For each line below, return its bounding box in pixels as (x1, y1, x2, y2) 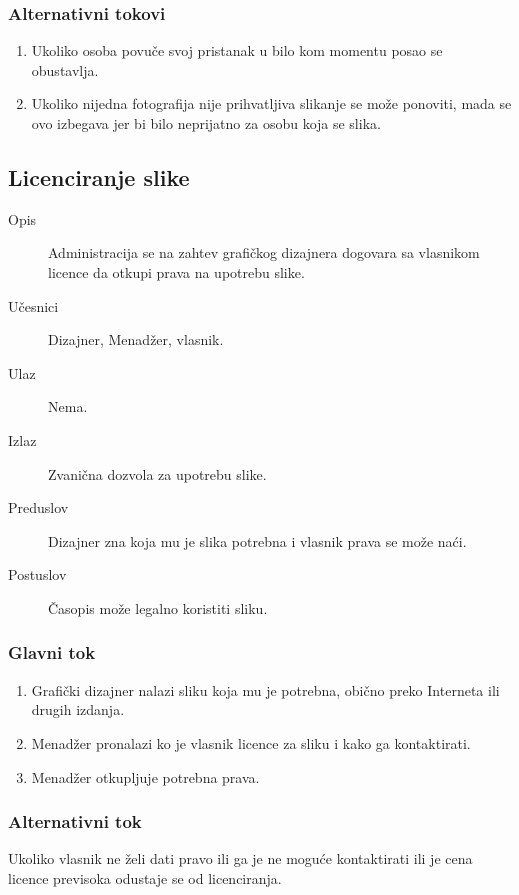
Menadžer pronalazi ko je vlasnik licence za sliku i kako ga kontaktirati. (31, 732, 471, 753)
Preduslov (8, 497, 69, 518)
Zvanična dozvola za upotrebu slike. (48, 463, 267, 484)
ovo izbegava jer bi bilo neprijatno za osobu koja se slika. (31, 113, 381, 133)
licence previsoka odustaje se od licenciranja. (8, 867, 282, 888)
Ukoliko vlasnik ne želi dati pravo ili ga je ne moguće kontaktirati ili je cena (8, 848, 473, 869)
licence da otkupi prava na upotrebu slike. (48, 261, 305, 282)
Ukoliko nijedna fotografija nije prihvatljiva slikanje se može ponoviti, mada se (31, 93, 512, 114)
